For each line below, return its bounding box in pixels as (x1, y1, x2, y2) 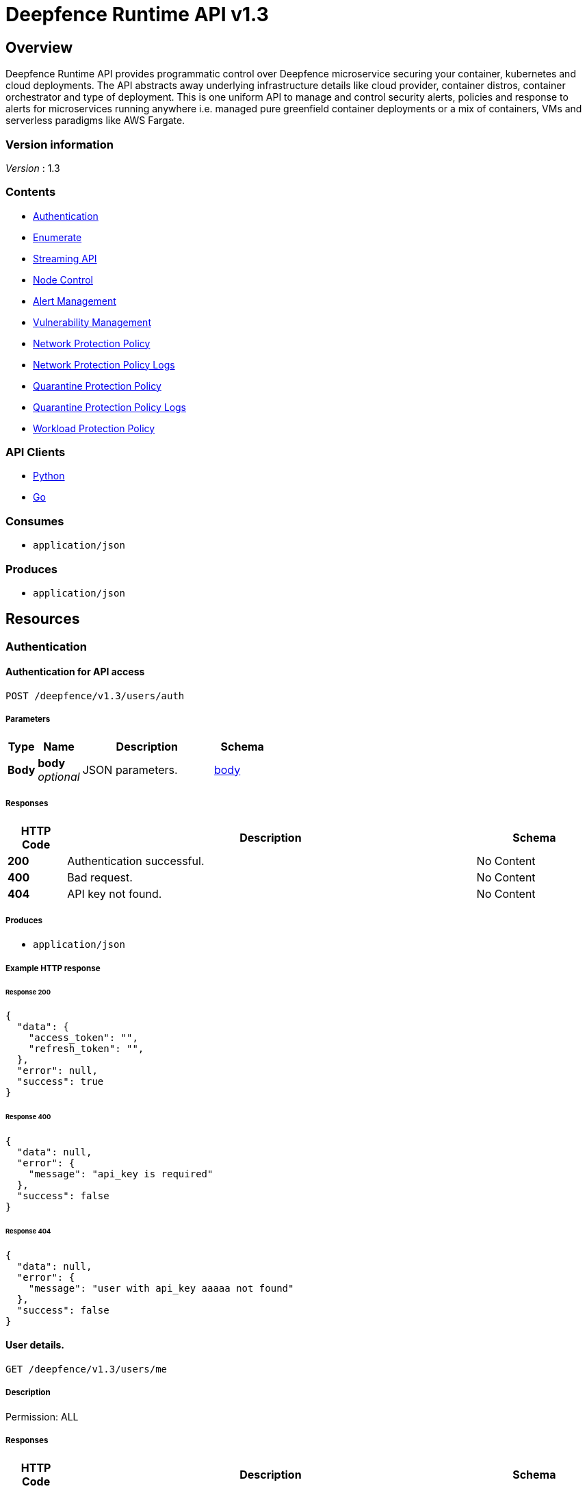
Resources (5, 610, 80, 628)
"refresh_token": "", (28, 1043, 144, 1055)
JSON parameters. (82, 762, 178, 777)
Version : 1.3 (5, 162, 60, 174)
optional (38, 769, 80, 784)
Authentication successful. (67, 853, 205, 868)
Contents (5, 185, 56, 199)
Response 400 (5, 1113, 51, 1121)
